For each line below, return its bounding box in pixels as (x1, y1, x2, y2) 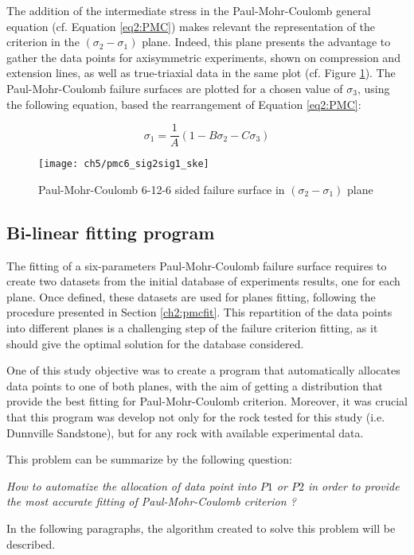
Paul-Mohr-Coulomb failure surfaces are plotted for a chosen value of (6, 80, 343, 96)
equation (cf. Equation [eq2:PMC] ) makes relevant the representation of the (6, 17, 376, 34)
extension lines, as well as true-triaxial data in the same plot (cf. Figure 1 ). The (6, 64, 396, 81)
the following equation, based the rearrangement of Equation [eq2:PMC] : (6, 95, 361, 112)
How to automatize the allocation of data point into (6, 477, 256, 494)
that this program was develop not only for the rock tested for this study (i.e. (6, 409, 385, 425)
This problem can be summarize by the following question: (6, 451, 292, 468)
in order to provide (307, 477, 400, 494)
